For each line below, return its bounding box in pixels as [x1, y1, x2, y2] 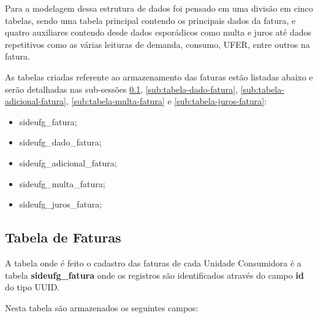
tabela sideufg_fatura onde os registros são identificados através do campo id [5, 268, 304, 281]
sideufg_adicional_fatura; [19, 156, 117, 169]
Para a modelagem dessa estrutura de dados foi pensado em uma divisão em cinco [5, 2, 313, 14]
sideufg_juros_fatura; [19, 198, 102, 211]
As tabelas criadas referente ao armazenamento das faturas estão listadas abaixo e [5, 70, 313, 83]
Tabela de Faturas [5, 228, 121, 247]
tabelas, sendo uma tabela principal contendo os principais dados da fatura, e [5, 14, 296, 26]
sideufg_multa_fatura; [19, 177, 105, 190]
